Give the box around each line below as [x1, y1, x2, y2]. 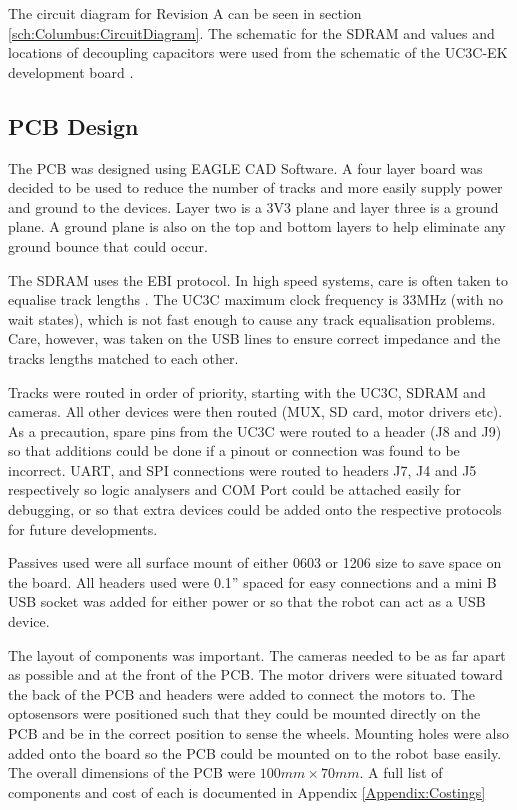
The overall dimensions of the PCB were [8, 762, 256, 783]
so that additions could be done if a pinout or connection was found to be [8, 440, 460, 461]
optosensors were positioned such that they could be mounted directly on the [8, 703, 481, 724]
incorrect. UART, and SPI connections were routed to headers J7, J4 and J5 [8, 459, 477, 480]
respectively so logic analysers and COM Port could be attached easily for [8, 479, 461, 500]
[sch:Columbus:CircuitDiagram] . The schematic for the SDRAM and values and [8, 22, 495, 43]
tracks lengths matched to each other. [8, 347, 239, 368]
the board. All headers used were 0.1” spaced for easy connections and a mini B [8, 571, 497, 592]
